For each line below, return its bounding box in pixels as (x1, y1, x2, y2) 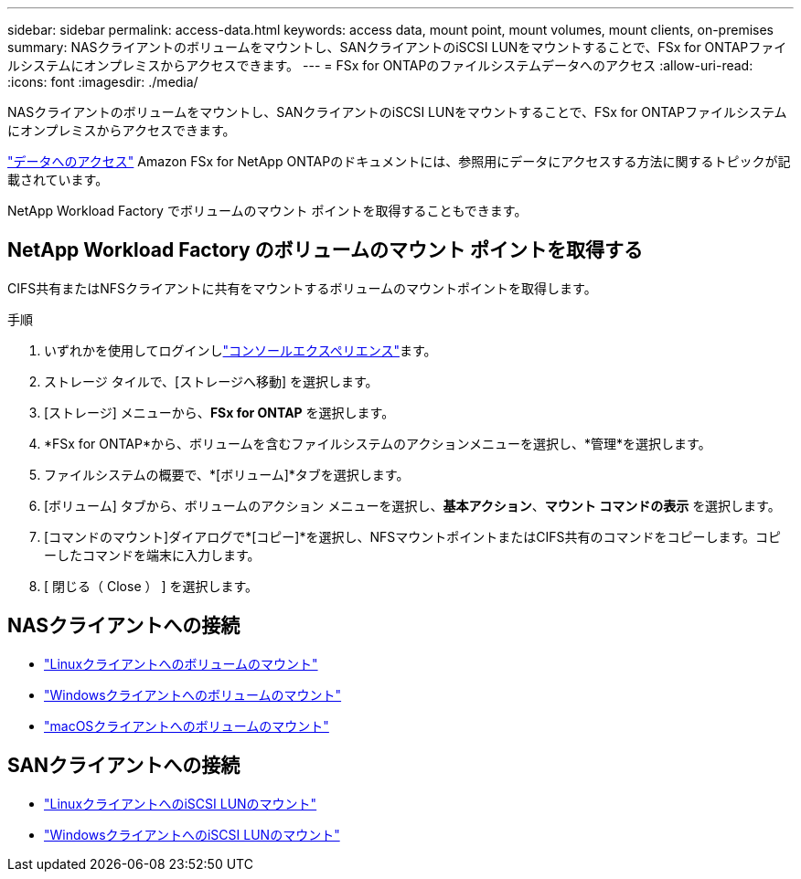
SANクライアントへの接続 (7, 754, 240, 778)
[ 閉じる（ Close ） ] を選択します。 (44, 577, 259, 594)
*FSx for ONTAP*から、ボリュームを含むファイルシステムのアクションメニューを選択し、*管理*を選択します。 (44, 435, 711, 451)
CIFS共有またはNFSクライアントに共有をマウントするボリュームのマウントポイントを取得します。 (7, 280, 597, 296)
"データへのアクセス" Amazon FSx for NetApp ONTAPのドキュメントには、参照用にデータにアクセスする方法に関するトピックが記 (7, 154, 791, 169)
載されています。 (7, 172, 109, 187)
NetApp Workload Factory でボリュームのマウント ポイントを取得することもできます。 (7, 203, 528, 218)
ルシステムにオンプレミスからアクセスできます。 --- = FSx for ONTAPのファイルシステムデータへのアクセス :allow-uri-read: (7, 58, 753, 73)
